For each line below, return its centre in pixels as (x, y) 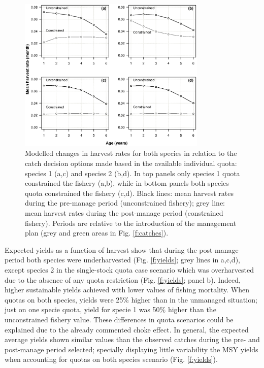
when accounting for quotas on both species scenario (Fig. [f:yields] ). (111, 359)
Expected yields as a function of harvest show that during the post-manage (122, 249)
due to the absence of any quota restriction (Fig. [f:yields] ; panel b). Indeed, (123, 279)
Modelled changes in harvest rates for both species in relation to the (131, 153)
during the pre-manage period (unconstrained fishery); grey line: (125, 203)
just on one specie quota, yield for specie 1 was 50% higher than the (110, 309)
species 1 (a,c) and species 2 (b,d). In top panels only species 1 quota (133, 173)
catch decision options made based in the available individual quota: (131, 163)
